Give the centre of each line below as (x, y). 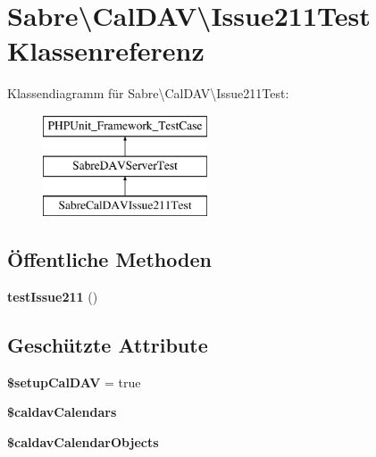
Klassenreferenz (106, 50)
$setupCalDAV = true (74, 382)
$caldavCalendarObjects (83, 442)
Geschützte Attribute (108, 345)
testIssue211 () (53, 297)
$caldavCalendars (62, 412)
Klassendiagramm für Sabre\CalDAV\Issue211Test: (148, 93)
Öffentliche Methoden (109, 259)
